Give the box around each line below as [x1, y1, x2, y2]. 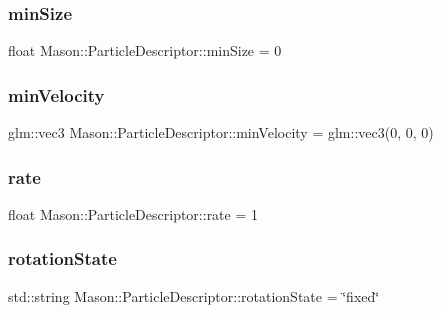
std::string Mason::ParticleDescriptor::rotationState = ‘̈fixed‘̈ [8, 285, 380, 306]
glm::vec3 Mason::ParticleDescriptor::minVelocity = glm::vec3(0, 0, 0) [8, 122, 434, 143]
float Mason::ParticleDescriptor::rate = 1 [8, 203, 258, 224]
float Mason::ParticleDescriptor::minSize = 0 [8, 40, 282, 61]
